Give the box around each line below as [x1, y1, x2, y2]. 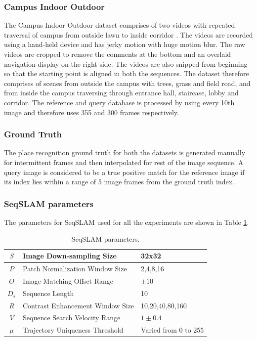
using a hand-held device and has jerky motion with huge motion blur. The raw [4, 39, 245, 49]
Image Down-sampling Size [22, 251, 117, 261]
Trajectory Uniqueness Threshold [22, 325, 124, 335]
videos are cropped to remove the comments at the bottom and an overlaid [4, 49, 231, 59]
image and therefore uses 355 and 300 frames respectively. [4, 107, 179, 117]
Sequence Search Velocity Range [22, 312, 121, 323]
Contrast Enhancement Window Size [22, 300, 134, 310]
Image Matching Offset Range [22, 275, 114, 286]
